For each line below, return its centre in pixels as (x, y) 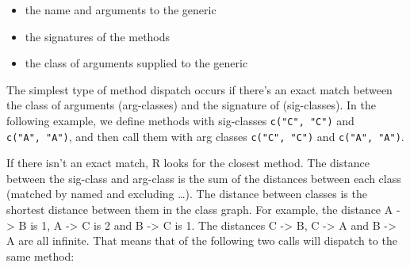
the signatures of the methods (98, 36)
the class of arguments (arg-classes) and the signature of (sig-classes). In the (192, 105)
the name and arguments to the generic (121, 10)
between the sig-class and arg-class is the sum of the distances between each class (204, 178)
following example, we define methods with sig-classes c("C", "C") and (180, 120)
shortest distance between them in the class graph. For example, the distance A (200, 210)
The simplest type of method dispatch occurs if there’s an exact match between (199, 89)
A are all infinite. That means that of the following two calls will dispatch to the (202, 240)
